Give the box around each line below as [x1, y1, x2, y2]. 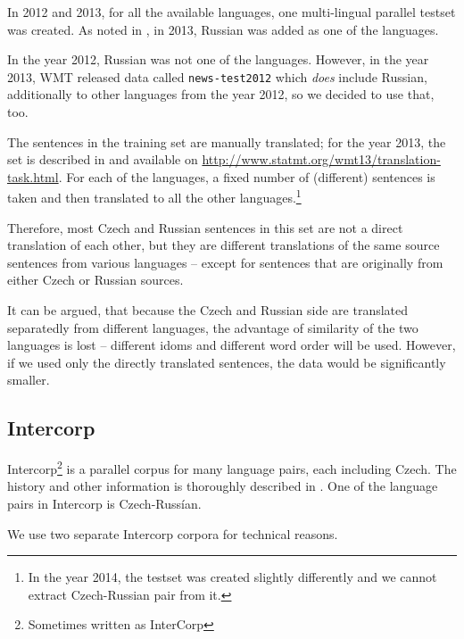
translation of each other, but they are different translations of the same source [7, 236, 440, 254]
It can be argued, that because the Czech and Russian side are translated [7, 301, 409, 319]
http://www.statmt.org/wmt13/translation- [202, 150, 441, 169]
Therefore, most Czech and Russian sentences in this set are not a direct [7, 218, 403, 237]
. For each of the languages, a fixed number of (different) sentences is [58, 167, 435, 186]
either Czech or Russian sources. [7, 270, 184, 289]
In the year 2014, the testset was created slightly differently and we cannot [28, 568, 437, 586]
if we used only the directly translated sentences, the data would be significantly [7, 353, 446, 371]
